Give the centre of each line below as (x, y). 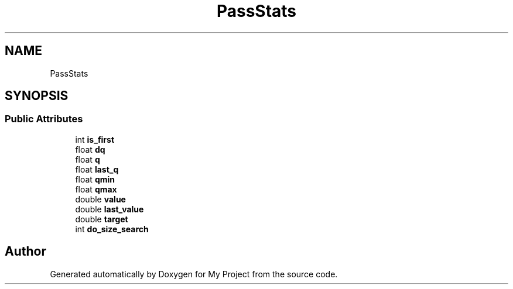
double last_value (110, 209)
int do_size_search (112, 229)
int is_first (95, 139)
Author (25, 252)
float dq (90, 149)
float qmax (96, 189)
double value (100, 199)
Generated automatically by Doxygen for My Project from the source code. (194, 274)
